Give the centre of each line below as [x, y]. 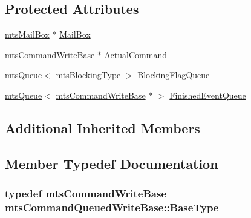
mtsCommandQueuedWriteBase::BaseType [112, 207]
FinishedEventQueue [208, 95]
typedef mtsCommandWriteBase [86, 193]
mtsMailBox [27, 34]
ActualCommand [135, 54]
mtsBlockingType [88, 75]
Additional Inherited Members [103, 127]
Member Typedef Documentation [112, 163]
